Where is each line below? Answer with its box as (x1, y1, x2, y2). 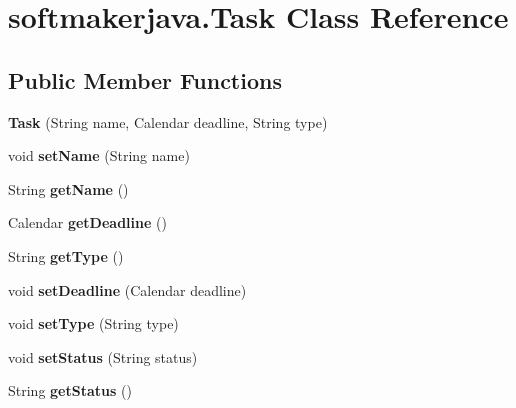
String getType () (8, 245, 124, 266)
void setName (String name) (8, 145, 190, 166)
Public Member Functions (8, 64, 282, 95)
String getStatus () (8, 380, 132, 401)
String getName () (8, 178, 129, 199)
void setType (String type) (8, 313, 179, 334)
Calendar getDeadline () (8, 212, 167, 233)
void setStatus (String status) (8, 346, 198, 367)
